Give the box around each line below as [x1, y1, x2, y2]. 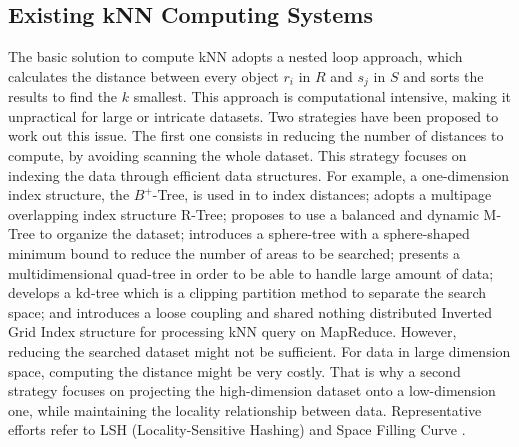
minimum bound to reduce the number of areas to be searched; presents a [8, 243, 460, 263]
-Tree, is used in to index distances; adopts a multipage [152, 184, 492, 205]
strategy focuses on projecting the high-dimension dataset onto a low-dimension [8, 380, 496, 401]
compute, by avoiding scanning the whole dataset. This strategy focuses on [8, 145, 467, 166]
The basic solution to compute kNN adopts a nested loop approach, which [8, 46, 463, 67]
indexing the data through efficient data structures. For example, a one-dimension [8, 164, 510, 185]
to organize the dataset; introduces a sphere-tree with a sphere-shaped [39, 223, 470, 244]
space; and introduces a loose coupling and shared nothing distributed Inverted [8, 301, 492, 322]
